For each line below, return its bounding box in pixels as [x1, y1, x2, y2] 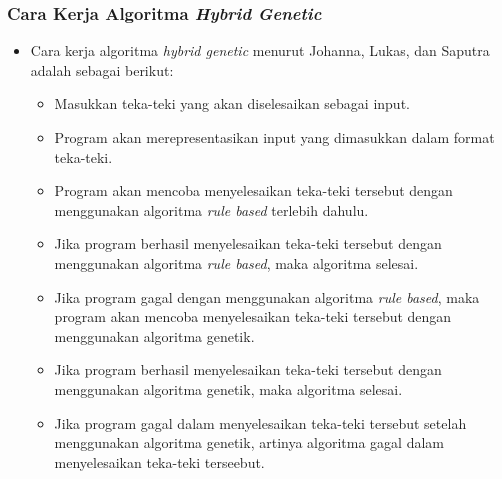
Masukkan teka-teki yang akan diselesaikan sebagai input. [54, 93, 410, 114]
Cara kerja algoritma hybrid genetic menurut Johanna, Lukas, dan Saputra [30, 40, 490, 61]
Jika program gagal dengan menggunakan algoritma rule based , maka [54, 286, 480, 307]
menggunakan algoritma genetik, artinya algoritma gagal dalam [54, 432, 445, 453]
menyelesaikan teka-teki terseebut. [54, 451, 265, 472]
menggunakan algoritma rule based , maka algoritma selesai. [54, 252, 419, 273]
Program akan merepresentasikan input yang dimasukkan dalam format [54, 127, 495, 147]
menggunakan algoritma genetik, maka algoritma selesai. [54, 378, 403, 399]
